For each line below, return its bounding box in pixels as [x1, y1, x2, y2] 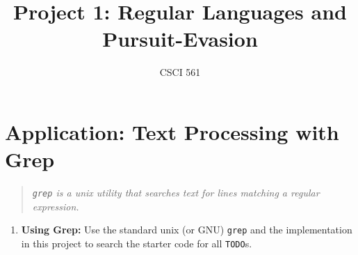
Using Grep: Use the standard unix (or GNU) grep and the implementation [21, 222, 352, 237]
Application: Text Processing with [5, 117, 339, 146]
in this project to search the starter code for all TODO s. [21, 235, 252, 250]
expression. [32, 199, 79, 213]
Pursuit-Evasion [102, 24, 258, 53]
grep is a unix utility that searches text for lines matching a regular [32, 185, 320, 200]
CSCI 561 [159, 65, 201, 79]
